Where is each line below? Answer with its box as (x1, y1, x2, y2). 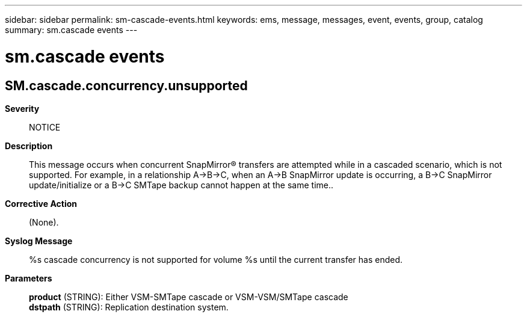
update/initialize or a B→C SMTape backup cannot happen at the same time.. (29, 179, 334, 190)
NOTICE (29, 122, 61, 132)
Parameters (5, 272, 52, 283)
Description (5, 140, 53, 151)
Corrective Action (5, 198, 77, 209)
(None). (29, 217, 59, 227)
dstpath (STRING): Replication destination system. (29, 301, 229, 312)
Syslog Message (5, 235, 73, 246)
